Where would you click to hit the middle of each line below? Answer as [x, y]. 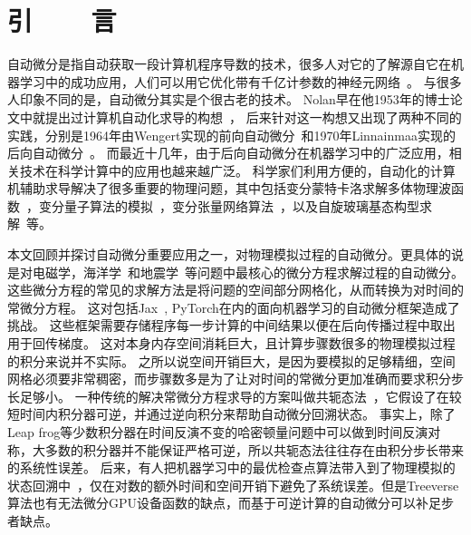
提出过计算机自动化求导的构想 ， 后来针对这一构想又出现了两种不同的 [253, 117]
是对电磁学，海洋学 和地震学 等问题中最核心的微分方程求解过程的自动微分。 [235, 272]
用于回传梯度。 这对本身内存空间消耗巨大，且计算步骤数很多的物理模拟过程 [231, 343]
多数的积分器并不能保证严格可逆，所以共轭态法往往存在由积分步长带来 [254, 449]
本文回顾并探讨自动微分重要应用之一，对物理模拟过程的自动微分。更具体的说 [235, 254]
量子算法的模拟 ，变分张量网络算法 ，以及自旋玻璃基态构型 [241, 205]
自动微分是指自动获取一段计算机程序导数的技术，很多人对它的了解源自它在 [229, 64]
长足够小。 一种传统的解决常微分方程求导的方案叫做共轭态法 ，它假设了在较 [235, 396]
